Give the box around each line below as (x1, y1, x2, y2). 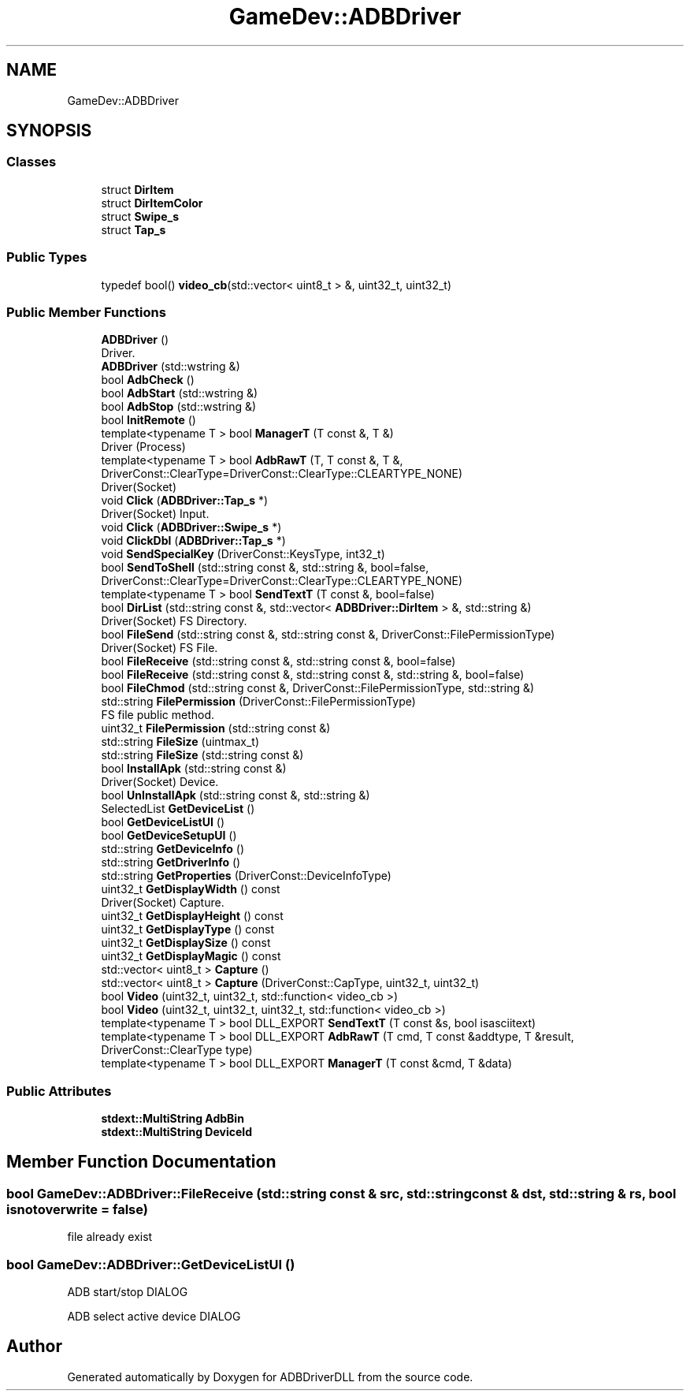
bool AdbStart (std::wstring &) (101, 386, 258, 400)
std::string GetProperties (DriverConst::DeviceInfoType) (101, 869, 391, 883)
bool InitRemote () (101, 413, 196, 427)
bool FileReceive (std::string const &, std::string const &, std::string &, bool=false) (101, 668, 525, 682)
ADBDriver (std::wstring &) (101, 359, 240, 374)
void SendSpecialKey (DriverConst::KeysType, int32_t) (101, 547, 385, 561)
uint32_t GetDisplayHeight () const (101, 909, 284, 923)
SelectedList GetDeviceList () (101, 802, 255, 816)
